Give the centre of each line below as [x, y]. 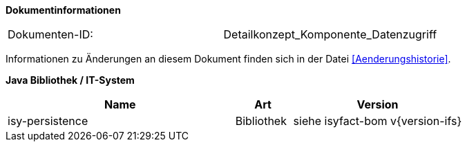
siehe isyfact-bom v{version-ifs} [378, 121]
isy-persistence [48, 121]
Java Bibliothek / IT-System [70, 80]
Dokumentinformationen [63, 10]
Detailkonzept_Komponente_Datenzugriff [330, 34]
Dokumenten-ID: [50, 34]
